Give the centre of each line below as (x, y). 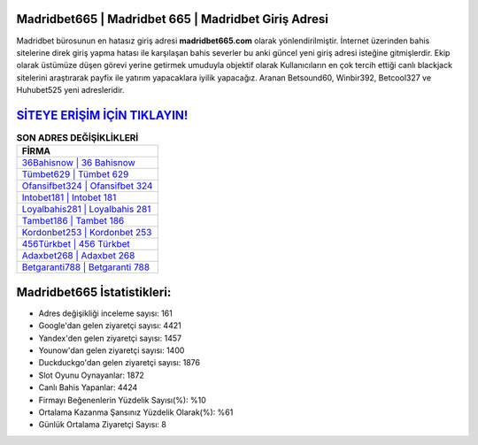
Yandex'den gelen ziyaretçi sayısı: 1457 (110, 338)
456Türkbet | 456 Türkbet (76, 244)
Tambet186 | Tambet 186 (73, 221)
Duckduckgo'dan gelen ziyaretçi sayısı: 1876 (119, 363)
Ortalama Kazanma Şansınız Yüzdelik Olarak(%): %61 (136, 412)
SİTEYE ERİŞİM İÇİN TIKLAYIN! (102, 115)
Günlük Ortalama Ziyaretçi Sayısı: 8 (103, 425)
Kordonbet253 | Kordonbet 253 (87, 233)
